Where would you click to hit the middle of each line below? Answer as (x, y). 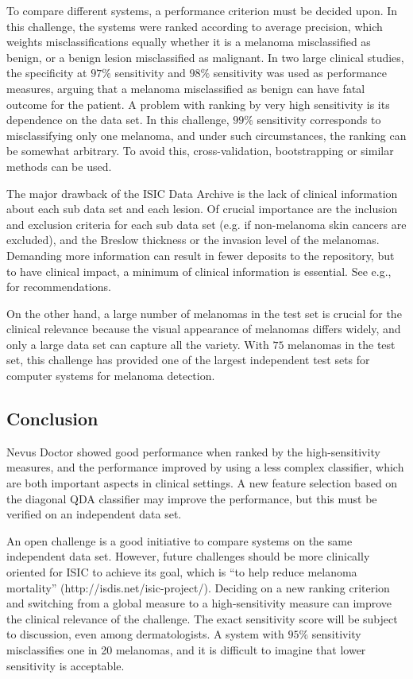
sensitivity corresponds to (319, 120)
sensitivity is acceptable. (66, 665)
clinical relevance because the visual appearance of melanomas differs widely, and (204, 329)
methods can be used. (59, 166)
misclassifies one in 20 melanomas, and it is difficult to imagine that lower (186, 649)
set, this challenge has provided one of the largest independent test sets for (188, 360)
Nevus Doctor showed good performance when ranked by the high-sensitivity (193, 451)
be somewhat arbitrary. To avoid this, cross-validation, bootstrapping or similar (200, 151)
